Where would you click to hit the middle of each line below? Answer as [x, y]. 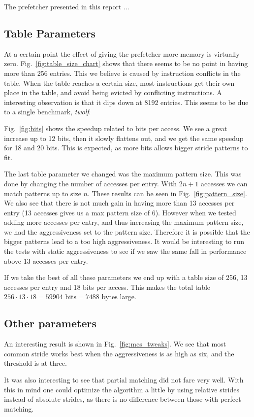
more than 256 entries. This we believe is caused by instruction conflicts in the [122, 73]
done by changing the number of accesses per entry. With [91, 183]
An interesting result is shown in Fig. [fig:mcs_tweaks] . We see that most [115, 344]
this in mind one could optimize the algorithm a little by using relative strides [122, 389]
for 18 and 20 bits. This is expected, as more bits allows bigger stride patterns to [126, 148]
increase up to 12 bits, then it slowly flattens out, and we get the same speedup [124, 138]
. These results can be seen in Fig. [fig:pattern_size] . [167, 193]
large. [128, 296]
